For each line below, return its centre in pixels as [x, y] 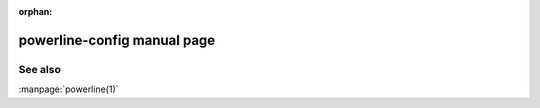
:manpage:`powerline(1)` [68, 89]
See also [40, 69]
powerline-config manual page [117, 40]
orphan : [35, 11]
